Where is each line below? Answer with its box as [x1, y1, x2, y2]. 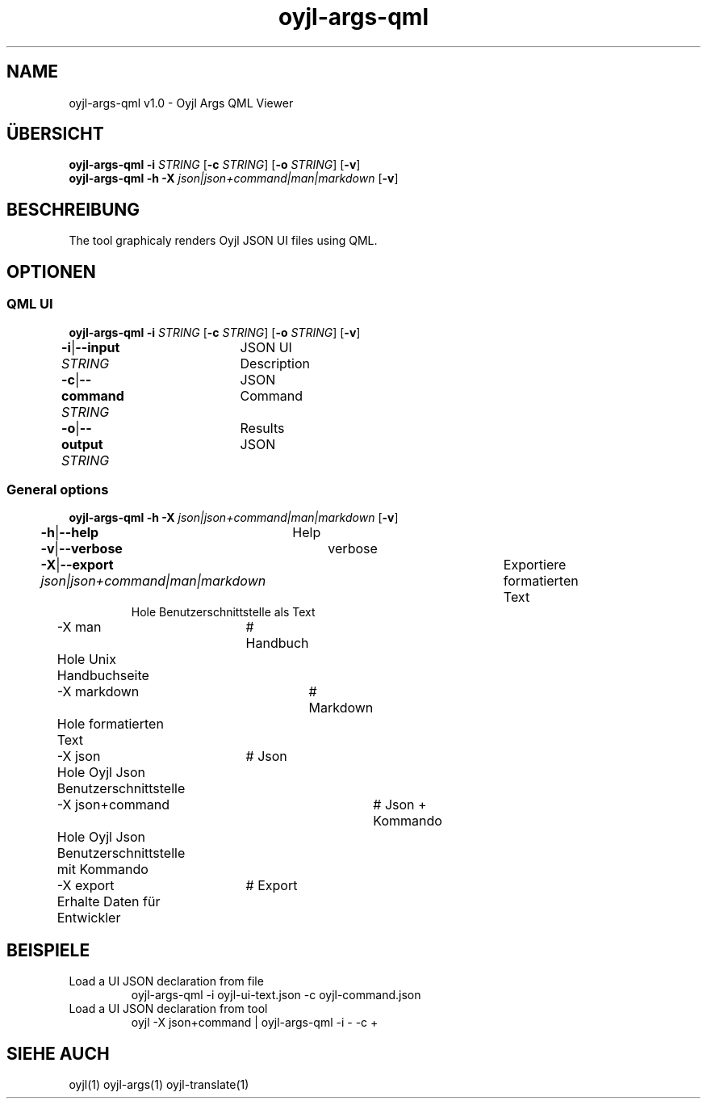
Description [240, 355, 310, 372]
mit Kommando [56, 861, 149, 878]
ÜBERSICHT [6, 124, 104, 145]
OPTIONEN [6, 261, 96, 282]
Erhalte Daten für [56, 893, 161, 910]
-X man [56, 619, 102, 636]
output [61, 435, 103, 452]
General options [6, 481, 109, 498]
